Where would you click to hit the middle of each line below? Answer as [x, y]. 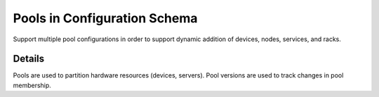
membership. [32, 85]
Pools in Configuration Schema [105, 18]
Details [29, 59]
